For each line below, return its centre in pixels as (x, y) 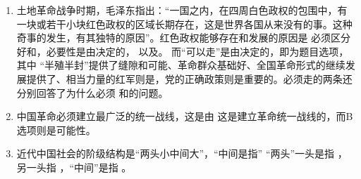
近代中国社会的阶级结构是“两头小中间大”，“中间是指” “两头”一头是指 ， (182, 153)
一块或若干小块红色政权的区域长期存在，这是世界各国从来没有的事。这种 (184, 24)
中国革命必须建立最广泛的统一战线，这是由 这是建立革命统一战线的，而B (185, 116)
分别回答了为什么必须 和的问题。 (92, 92)
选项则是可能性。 (56, 130)
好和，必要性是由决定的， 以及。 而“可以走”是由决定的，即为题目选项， (183, 51)
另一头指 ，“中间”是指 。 (74, 167)
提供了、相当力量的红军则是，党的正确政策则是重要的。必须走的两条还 (189, 78)
